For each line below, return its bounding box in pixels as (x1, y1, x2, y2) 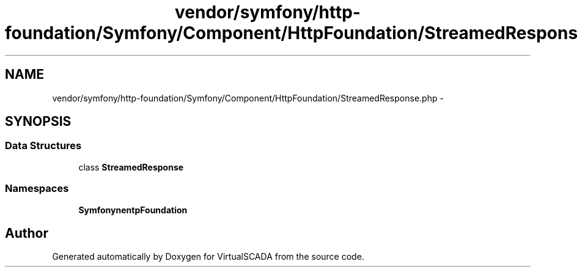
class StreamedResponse (78, 161, 184, 172)
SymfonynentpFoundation (78, 204, 188, 215)
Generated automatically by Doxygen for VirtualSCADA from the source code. (52, 251, 364, 262)
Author (5, 225, 48, 241)
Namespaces (5, 182, 69, 195)
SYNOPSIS (5, 114, 72, 130)
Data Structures (5, 139, 82, 152)
